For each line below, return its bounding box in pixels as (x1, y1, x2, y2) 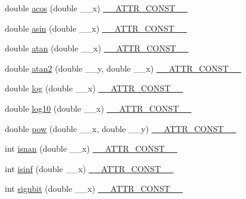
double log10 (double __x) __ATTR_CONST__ (5, 102, 192, 114)
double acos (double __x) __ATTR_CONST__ (5, 2, 188, 14)
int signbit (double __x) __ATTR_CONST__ (5, 182, 183, 195)
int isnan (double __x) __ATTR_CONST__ (5, 142, 177, 155)
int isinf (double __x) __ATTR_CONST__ (5, 162, 174, 174)
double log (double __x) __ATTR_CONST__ (5, 82, 183, 94)
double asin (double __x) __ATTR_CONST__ (5, 22, 187, 34)
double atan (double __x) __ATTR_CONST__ (5, 42, 189, 54)
